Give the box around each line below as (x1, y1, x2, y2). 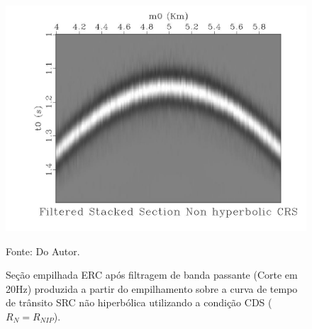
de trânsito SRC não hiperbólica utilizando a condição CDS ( (6, 295, 272, 310)
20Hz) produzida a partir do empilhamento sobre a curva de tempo (6, 281, 298, 296)
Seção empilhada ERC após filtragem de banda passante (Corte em (6, 267, 298, 282)
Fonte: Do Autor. (6, 243, 80, 258)
